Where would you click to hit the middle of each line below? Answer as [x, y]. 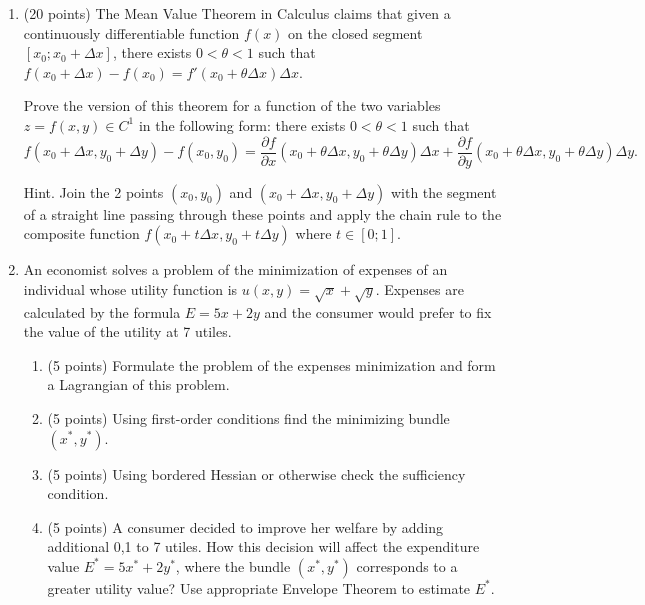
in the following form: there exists [242, 124]
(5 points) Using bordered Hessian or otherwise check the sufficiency [256, 473]
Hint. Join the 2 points [93, 191]
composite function [81, 233]
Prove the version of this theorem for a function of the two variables [232, 105]
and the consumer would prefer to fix [378, 311]
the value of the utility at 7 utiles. [127, 331]
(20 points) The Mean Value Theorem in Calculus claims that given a [237, 13]
